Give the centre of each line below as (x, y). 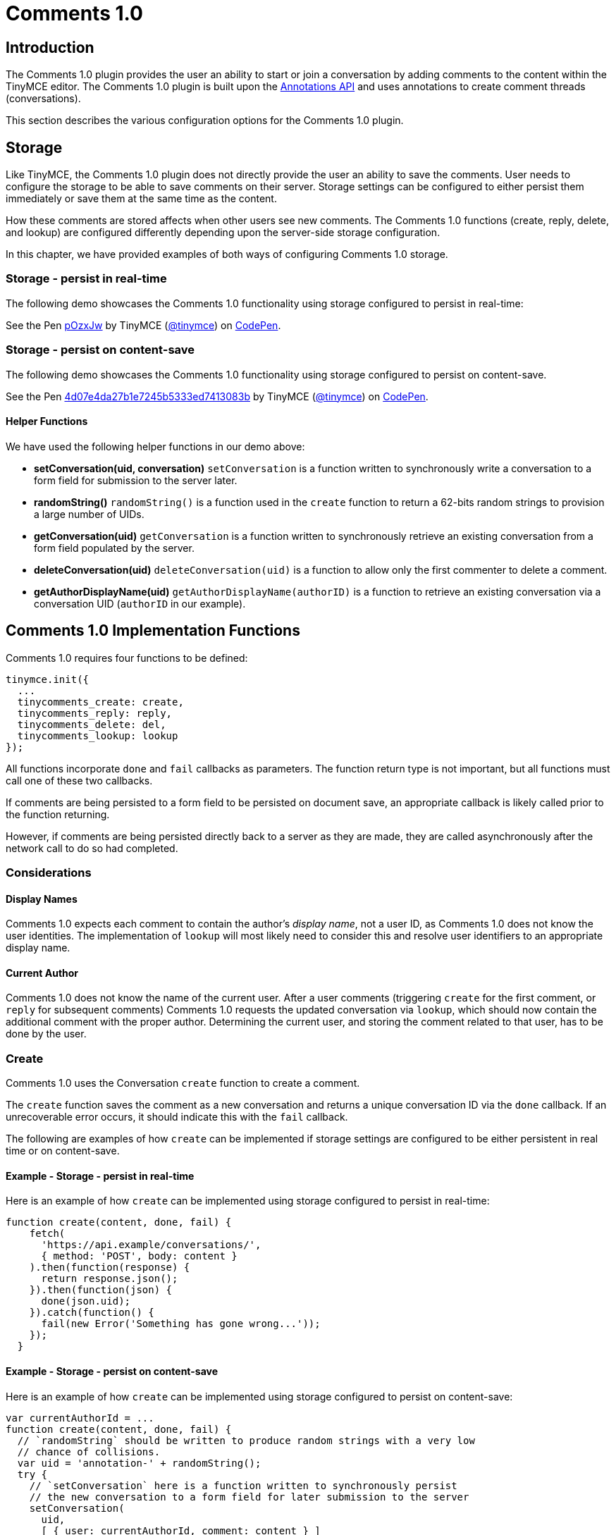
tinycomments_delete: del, (92, 724)
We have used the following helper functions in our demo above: (155, 446)
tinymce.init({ (48, 679)
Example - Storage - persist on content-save (112, 1371)
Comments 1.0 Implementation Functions (153, 631)
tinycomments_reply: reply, (95, 713)
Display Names (42, 899)
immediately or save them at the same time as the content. (141, 199)
